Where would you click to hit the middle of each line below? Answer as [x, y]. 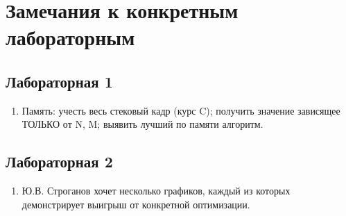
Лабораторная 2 [59, 161]
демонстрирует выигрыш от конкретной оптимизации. [136, 204]
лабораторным [70, 37]
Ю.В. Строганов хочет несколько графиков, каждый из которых [156, 191]
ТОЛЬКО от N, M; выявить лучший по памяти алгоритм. [142, 124]
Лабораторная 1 [59, 81]
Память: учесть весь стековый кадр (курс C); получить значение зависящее [181, 110]
